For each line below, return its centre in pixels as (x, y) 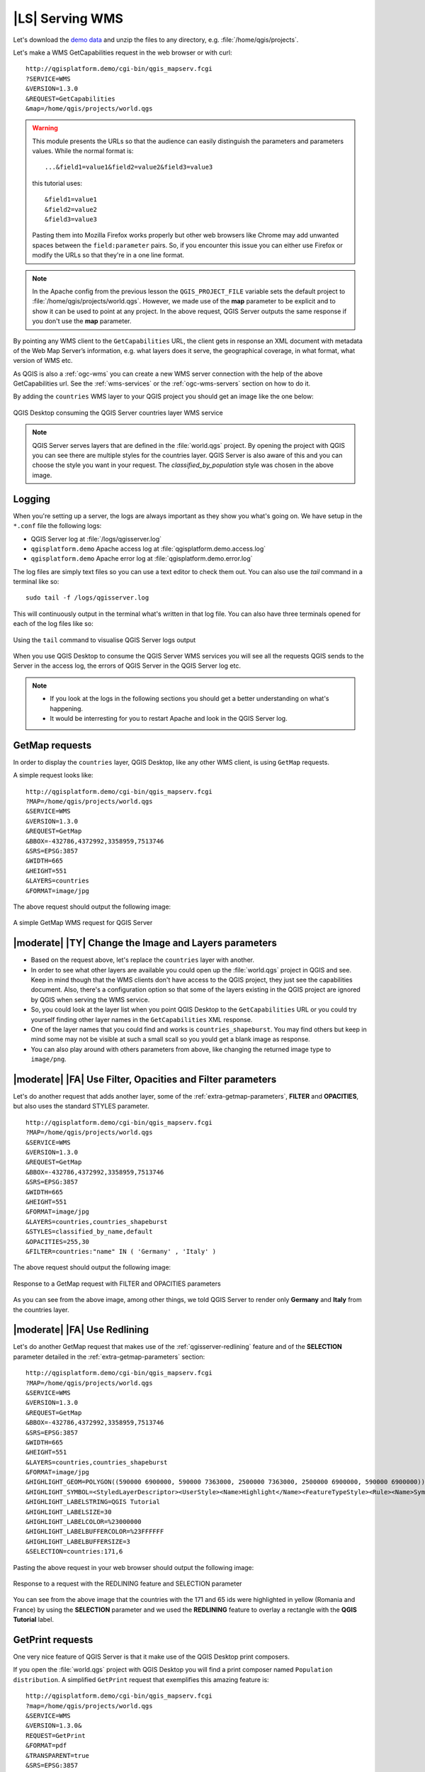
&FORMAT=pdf (46, 1746)
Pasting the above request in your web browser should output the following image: (134, 1567)
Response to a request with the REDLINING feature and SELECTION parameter (127, 1583)
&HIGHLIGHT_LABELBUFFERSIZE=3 (78, 1541)
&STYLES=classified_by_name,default (89, 1232)
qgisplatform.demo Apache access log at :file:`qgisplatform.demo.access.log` (148, 549)
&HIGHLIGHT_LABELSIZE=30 (69, 1512)
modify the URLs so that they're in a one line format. (108, 255)
